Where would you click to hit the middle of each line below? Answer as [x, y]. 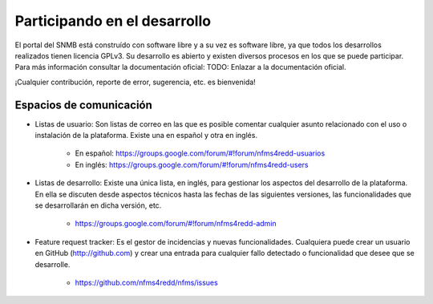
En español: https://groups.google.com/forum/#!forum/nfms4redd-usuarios [200, 153]
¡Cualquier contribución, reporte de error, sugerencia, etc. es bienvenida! [135, 82]
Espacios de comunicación [83, 105]
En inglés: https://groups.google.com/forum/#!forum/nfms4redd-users [192, 164]
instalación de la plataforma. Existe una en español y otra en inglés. [146, 136]
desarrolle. [53, 264]
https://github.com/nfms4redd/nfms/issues [146, 282]
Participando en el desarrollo [113, 21]
